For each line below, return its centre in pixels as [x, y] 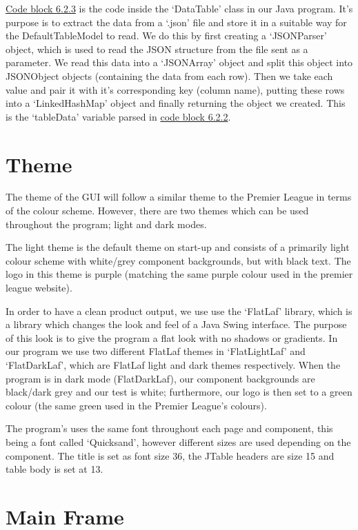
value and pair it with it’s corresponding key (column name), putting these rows [175, 89]
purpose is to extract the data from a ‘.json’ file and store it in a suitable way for [176, 22]
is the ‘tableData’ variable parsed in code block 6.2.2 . [118, 116]
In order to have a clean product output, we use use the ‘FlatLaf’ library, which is [179, 310]
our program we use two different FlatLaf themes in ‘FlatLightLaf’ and [156, 351]
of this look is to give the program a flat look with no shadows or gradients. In [172, 337]
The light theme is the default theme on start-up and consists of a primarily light [178, 247]
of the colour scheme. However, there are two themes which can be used [157, 211]
